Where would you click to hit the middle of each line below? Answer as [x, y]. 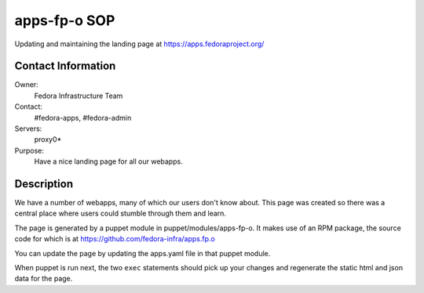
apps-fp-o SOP [65, 20]
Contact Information [65, 66]
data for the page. [44, 279]
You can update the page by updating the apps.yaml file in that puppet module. [143, 253]
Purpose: [29, 150]
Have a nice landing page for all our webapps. [109, 161]
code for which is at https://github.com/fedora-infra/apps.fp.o [115, 239]
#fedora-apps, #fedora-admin [83, 118]
